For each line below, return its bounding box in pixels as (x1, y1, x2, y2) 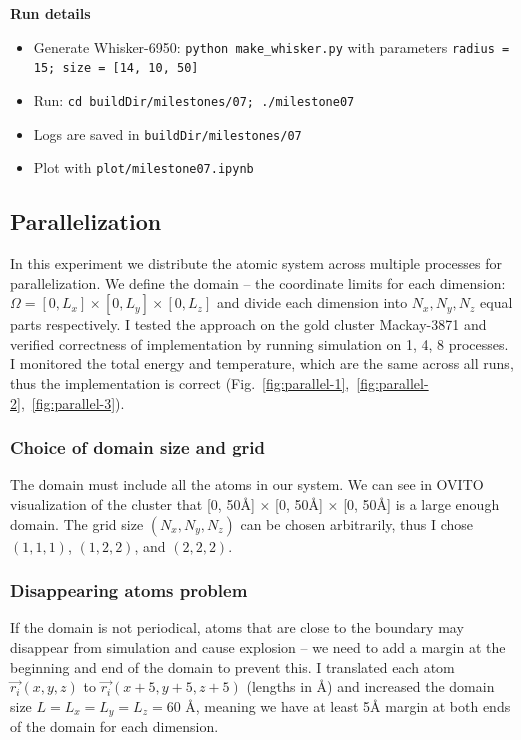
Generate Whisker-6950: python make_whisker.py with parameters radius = (33, 36, 510, 57)
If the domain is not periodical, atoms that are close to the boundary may (10, 617, 464, 638)
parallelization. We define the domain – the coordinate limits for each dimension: (10, 272, 506, 293)
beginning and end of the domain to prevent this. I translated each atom (10, 656, 455, 677)
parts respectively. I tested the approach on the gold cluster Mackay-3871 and (10, 314, 487, 335)
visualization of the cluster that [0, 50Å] (10, 494, 255, 515)
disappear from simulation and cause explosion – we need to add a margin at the (10, 637, 506, 658)
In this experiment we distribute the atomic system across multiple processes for (10, 253, 502, 274)
